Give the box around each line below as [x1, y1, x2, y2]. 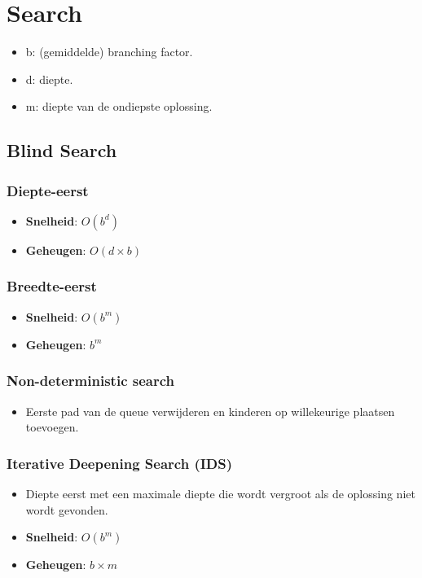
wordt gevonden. [25, 501, 108, 518]
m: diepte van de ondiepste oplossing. [25, 98, 213, 115]
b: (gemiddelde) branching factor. [25, 43, 193, 60]
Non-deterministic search [7, 370, 174, 391]
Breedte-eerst [7, 276, 97, 296]
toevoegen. [25, 418, 79, 436]
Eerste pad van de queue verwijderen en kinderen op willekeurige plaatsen [25, 402, 395, 419]
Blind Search [7, 138, 117, 163]
